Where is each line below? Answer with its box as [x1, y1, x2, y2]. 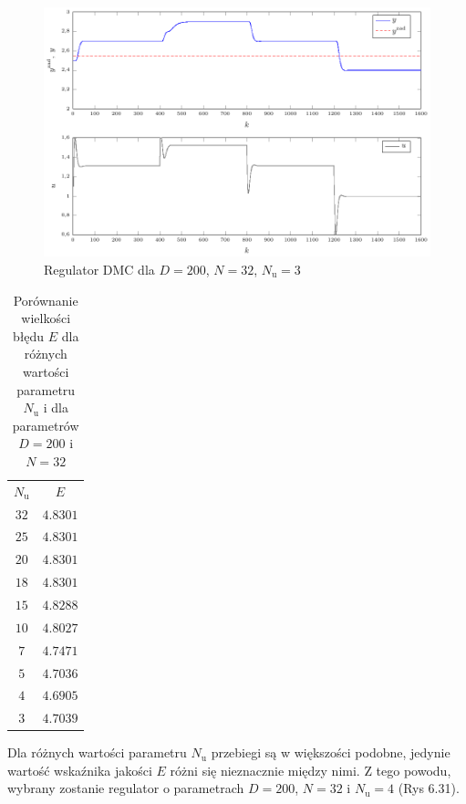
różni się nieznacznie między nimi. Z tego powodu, [170, 760, 451, 779]
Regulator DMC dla [44, 259, 155, 278]
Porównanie [13, 290, 78, 309]
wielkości [21, 308, 71, 328]
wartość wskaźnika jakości [7, 760, 152, 779]
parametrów [12, 415, 79, 434]
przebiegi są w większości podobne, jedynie [211, 743, 450, 762]
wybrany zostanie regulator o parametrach [7, 778, 244, 798]
